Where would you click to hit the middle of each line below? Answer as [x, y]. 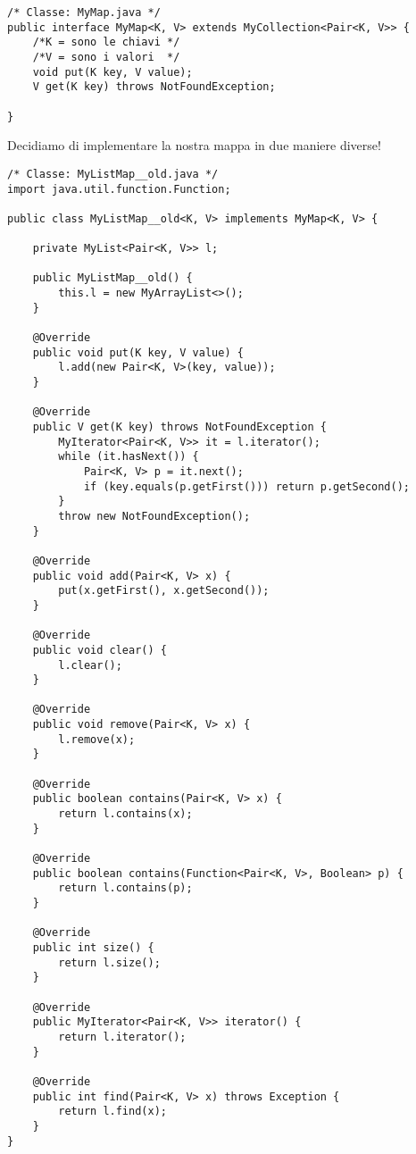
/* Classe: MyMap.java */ [84, 13]
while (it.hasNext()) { [129, 457]
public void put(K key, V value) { [138, 352]
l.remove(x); [97, 739]
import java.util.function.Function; [119, 189]
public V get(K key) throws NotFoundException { [179, 427]
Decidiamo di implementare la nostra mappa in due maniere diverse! [194, 145]
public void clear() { [100, 650]
